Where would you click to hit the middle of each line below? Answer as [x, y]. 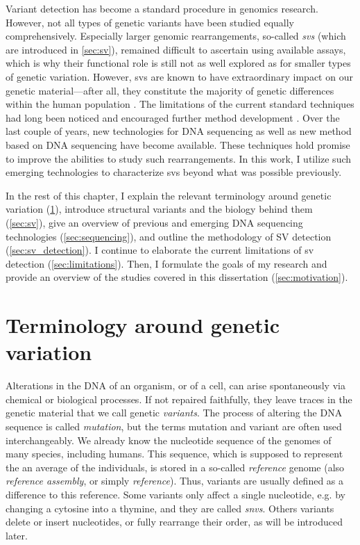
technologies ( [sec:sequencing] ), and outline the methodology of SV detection [169, 236]
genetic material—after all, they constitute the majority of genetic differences [170, 90]
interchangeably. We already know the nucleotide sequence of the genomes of [169, 440]
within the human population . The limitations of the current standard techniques [180, 104]
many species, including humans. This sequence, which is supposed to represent [174, 454]
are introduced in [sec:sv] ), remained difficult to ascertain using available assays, [176, 49]
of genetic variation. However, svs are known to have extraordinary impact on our [179, 76]
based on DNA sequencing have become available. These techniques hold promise [178, 144]
